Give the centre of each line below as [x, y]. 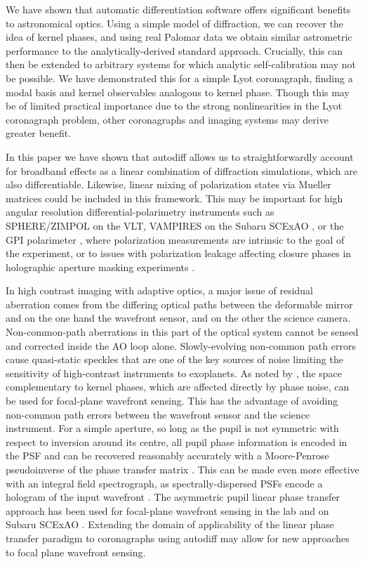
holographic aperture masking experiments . [100, 267]
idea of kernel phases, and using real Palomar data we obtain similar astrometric [179, 37]
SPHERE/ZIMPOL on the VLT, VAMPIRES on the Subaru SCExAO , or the [175, 225]
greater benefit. [39, 133]
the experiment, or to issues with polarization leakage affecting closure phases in [179, 253]
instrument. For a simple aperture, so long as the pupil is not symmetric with [172, 428]
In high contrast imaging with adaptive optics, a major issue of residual [160, 290]
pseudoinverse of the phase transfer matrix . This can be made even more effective [182, 469]
